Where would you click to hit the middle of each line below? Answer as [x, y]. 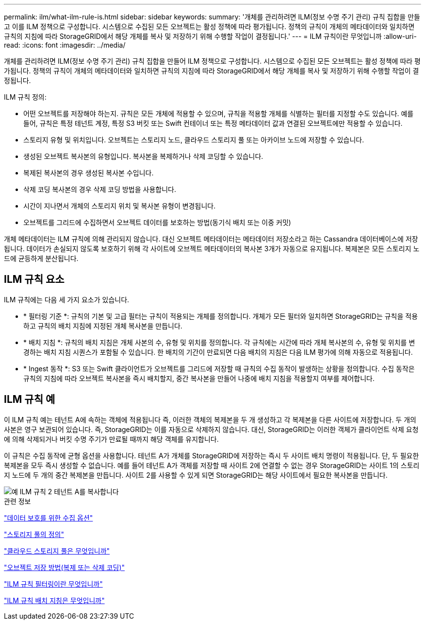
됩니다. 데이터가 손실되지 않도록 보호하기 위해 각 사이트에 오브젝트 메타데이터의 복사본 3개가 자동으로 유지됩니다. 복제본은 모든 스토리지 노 [212, 249]
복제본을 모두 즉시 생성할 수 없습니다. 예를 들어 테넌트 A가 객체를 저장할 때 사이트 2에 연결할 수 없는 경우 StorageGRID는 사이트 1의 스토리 [212, 465]
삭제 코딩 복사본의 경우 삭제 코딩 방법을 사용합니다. [100, 189]
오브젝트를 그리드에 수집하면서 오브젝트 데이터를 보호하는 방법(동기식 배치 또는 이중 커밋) [157, 222]
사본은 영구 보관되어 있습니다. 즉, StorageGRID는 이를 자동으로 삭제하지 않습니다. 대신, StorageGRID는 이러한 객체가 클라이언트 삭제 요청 [211, 429]
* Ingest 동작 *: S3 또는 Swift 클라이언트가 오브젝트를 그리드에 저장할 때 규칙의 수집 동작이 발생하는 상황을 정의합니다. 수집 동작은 [219, 368]
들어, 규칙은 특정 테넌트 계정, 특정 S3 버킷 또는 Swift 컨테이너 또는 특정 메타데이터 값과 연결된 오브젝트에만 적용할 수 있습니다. [213, 123]
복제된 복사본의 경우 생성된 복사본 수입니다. [89, 173]
